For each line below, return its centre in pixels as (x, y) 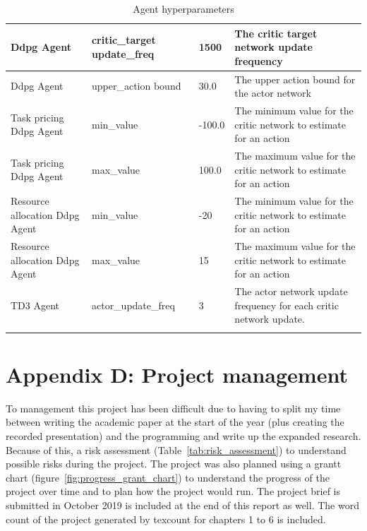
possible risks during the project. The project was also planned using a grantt (174, 464)
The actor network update (291, 291)
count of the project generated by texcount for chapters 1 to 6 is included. (166, 519)
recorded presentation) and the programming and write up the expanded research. (183, 436)
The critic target (276, 33)
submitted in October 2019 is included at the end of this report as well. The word (182, 505)
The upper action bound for (295, 79)
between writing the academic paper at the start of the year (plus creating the (175, 422)
